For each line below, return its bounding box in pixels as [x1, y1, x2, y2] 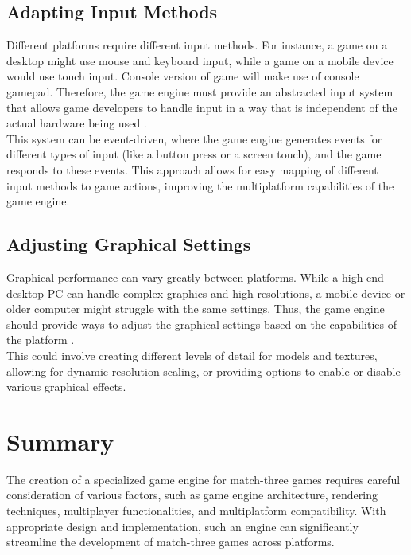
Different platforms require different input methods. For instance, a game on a [6, 37, 388, 53]
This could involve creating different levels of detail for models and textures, [6, 346, 378, 363]
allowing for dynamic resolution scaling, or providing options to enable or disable [6, 362, 401, 379]
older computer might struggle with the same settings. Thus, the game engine [6, 300, 385, 317]
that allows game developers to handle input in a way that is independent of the [6, 99, 397, 115]
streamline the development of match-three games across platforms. [6, 534, 335, 550]
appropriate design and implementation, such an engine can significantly [6, 518, 359, 534]
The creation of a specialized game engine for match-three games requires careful [6, 471, 401, 487]
